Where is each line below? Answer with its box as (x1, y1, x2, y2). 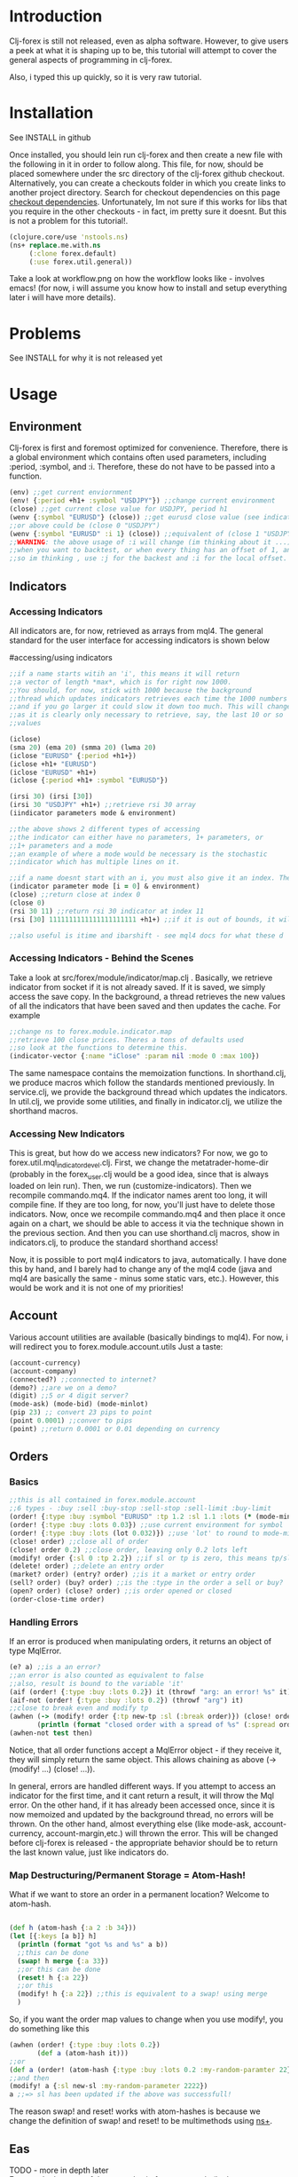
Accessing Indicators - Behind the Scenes (9, 952, 194, 964)
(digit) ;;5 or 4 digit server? (9, 1391, 129, 1400)
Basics (9, 1476, 39, 1488)
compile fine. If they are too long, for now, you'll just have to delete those (9, 1199, 276, 1210)
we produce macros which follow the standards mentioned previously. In (9, 1077, 275, 1088)
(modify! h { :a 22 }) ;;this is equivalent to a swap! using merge (17, 1990, 268, 1999)
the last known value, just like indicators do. (9, 1847, 169, 1857)
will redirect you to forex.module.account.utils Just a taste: (9, 1341, 223, 1351)
